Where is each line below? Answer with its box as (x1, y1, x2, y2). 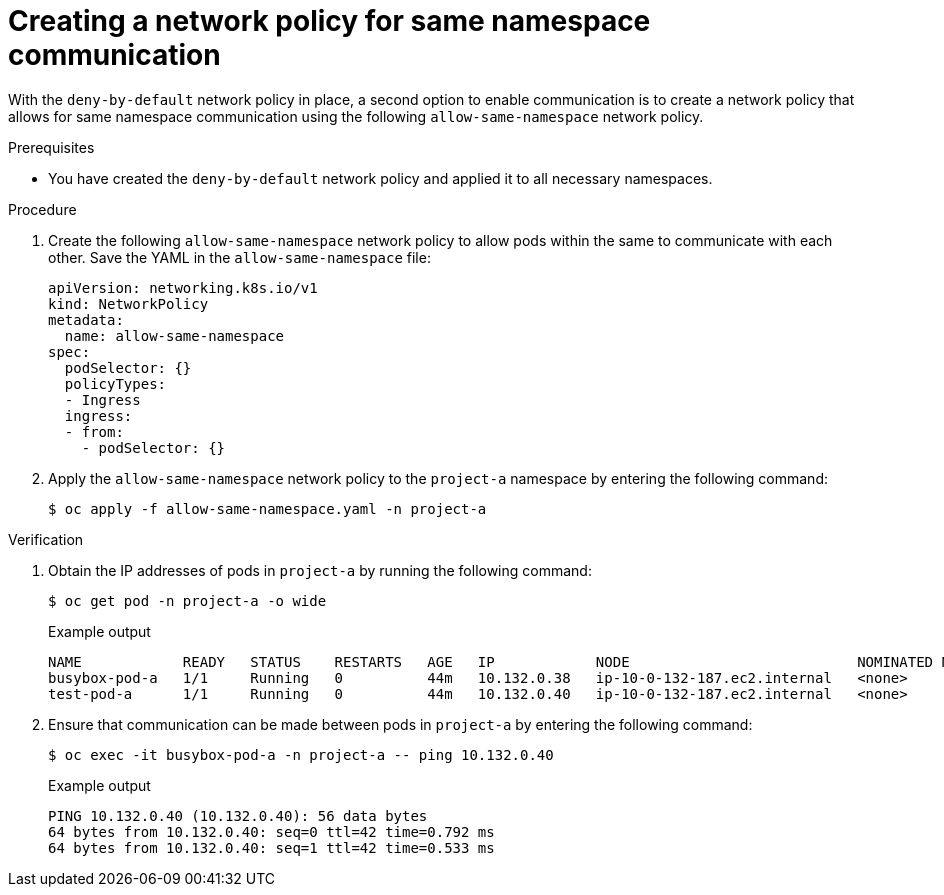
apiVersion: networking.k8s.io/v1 (48, 279, 318, 296)
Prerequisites (8, 138, 95, 156)
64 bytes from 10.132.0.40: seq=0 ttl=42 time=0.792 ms (48, 823, 495, 840)
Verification (8, 530, 84, 548)
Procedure (8, 200, 77, 218)
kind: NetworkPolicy (48, 295, 209, 312)
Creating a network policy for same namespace (8, 4, 651, 38)
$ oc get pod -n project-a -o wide (48, 592, 327, 609)
